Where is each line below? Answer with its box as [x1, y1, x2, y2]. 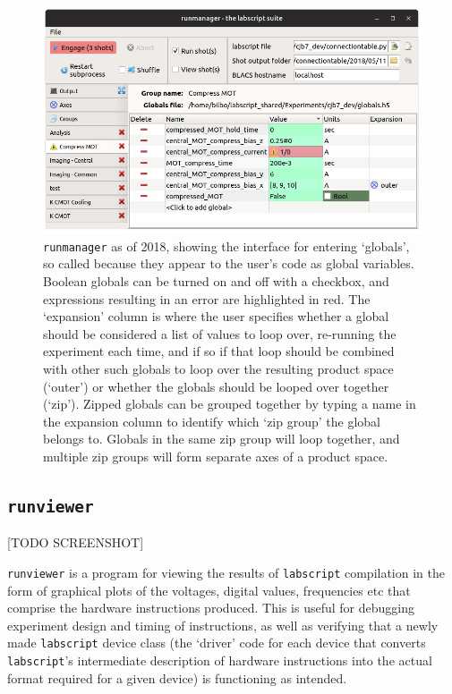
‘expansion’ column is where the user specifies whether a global [43, 307, 389, 326]
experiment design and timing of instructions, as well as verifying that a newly [7, 615, 439, 634]
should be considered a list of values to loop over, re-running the [43, 324, 397, 343]
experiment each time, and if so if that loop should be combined [43, 342, 395, 360]
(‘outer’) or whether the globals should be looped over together [43, 377, 389, 395]
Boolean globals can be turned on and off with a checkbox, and [43, 272, 389, 290]
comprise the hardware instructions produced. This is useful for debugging [7, 598, 414, 617]
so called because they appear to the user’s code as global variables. [43, 254, 414, 273]
